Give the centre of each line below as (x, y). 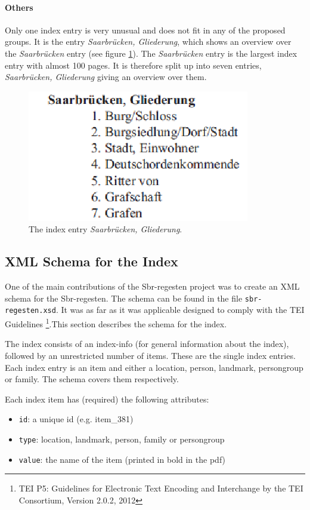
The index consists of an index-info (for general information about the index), (147, 344)
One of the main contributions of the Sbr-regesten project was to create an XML (152, 286)
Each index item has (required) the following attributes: (107, 399)
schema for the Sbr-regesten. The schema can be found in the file (124, 298)
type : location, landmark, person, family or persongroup (122, 439)
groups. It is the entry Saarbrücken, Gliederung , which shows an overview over (148, 42)
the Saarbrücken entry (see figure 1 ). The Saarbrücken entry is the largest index (151, 53)
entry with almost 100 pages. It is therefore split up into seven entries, (133, 65)
